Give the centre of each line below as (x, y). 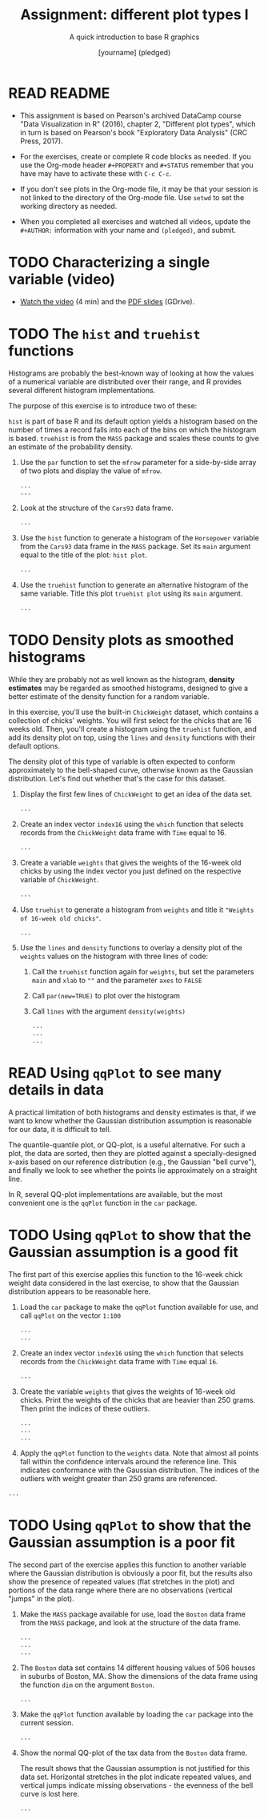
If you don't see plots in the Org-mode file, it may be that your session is (139, 189)
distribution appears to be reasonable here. (80, 1291)
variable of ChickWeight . (59, 879)
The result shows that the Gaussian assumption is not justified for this (135, 1769)
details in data (56, 1090)
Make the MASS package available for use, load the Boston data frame (133, 1614)
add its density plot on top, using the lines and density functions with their (132, 737)
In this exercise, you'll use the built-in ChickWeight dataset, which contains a (134, 712)
